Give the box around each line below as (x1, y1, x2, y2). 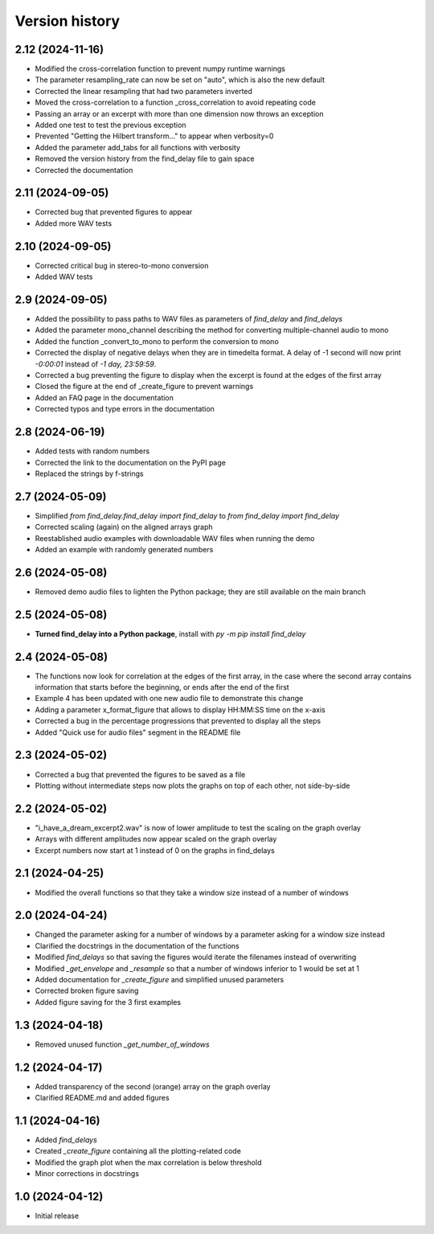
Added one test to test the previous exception (35, 121, 186, 130)
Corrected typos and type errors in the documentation (35, 404, 215, 414)
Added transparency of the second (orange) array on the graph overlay (35, 1081, 271, 1091)
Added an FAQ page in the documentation (35, 392, 174, 402)
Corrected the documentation (35, 165, 133, 174)
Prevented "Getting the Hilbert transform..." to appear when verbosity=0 (35, 131, 274, 141)
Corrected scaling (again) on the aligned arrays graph (35, 523, 213, 532)
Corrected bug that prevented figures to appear (35, 207, 193, 217)
